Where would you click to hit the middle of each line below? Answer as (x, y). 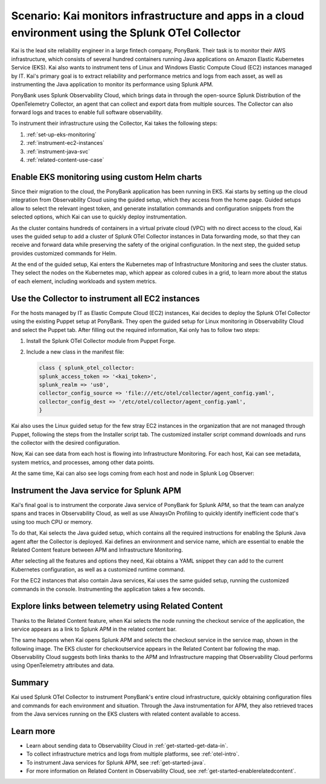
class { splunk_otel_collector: (87, 368)
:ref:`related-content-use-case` (65, 160)
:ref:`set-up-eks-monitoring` (61, 134)
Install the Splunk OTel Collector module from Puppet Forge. (101, 340)
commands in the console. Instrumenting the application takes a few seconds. (108, 589)
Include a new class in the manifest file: (75, 352)
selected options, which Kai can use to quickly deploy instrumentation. (99, 217)
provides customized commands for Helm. (64, 253)
